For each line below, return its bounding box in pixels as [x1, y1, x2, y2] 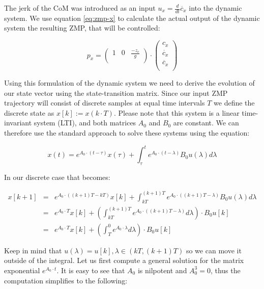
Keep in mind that [4, 245, 62, 255]
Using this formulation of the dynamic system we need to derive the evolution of [4, 77, 255, 88]
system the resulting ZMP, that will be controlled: [4, 22, 160, 33]
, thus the [210, 265, 241, 275]
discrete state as [4, 107, 54, 118]
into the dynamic [189, 3, 242, 13]
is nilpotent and [137, 265, 187, 275]
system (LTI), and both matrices [34, 117, 136, 128]
